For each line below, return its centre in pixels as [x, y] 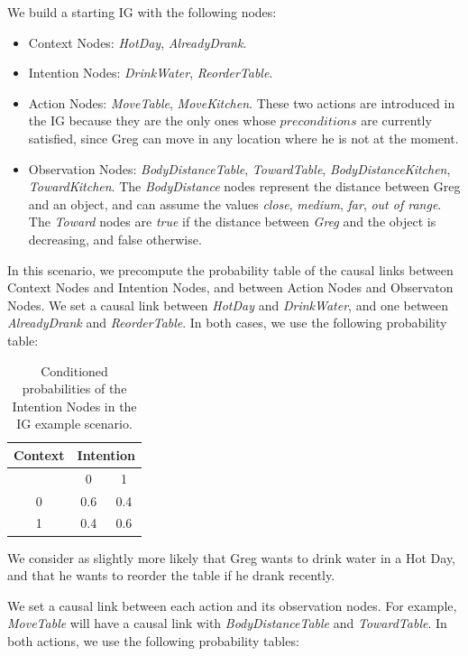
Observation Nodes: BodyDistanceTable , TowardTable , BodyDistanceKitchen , [239, 168]
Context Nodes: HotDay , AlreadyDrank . [138, 42]
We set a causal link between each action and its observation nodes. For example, [232, 605]
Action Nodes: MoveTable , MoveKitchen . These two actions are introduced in [242, 102]
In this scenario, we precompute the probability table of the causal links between [230, 269]
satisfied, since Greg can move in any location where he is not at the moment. [243, 138]
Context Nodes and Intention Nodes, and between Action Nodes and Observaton [230, 287]
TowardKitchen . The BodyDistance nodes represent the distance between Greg [244, 186]
